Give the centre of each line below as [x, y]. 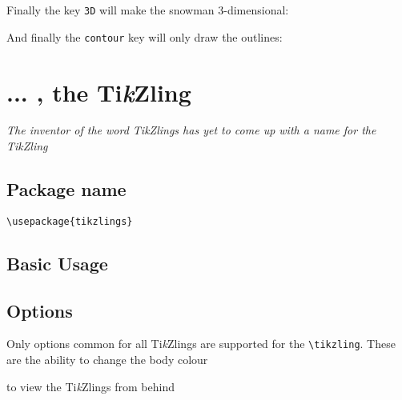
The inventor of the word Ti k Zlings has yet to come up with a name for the [191, 130]
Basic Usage [57, 263]
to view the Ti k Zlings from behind [90, 386]
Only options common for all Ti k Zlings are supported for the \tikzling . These [201, 344]
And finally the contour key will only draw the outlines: [145, 36]
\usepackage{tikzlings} [70, 221]
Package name [66, 189]
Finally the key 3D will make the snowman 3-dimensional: [148, 10]
